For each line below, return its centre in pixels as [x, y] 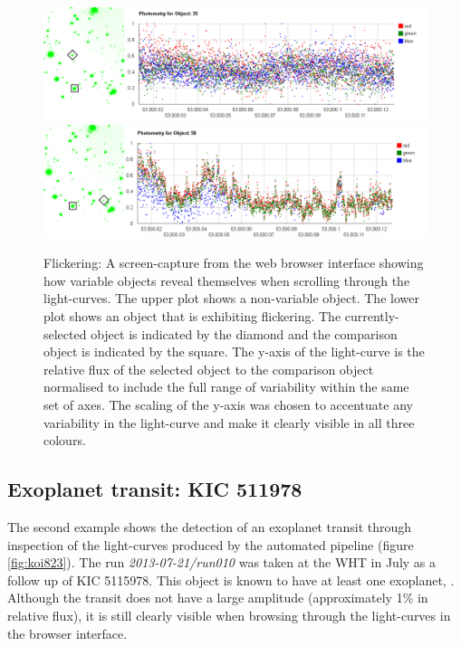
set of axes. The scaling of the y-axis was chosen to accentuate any [228, 405]
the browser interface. [67, 633]
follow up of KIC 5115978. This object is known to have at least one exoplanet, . [231, 579]
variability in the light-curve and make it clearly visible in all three [229, 422]
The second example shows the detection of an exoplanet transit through [210, 527]
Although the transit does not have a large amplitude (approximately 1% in [218, 598]
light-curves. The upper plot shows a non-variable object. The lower [231, 298]
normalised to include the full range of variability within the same [226, 387]
